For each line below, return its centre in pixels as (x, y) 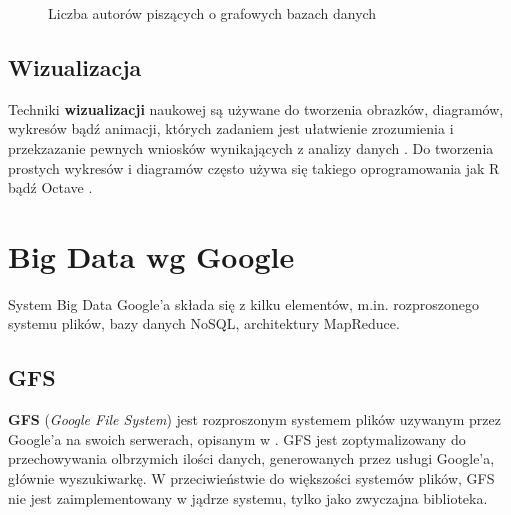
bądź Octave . (50, 187)
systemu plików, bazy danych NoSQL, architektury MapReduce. (204, 323)
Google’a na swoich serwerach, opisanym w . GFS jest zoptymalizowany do (237, 438)
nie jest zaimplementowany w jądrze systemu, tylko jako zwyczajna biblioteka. (248, 497)
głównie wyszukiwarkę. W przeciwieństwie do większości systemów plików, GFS (251, 478)
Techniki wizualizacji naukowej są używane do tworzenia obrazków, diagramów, (256, 108)
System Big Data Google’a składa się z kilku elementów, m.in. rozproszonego (244, 303)
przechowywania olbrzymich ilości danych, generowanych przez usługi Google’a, (251, 458)
